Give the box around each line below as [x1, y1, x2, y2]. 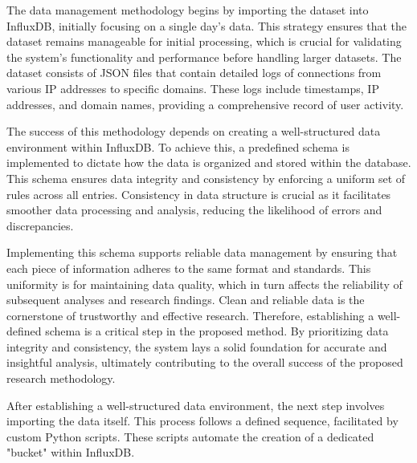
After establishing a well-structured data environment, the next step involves [6, 396, 385, 413]
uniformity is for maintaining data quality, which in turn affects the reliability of [6, 275, 403, 292]
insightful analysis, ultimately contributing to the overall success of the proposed [6, 354, 403, 371]
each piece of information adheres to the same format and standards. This [6, 259, 371, 276]
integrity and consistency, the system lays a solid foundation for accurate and [6, 338, 387, 355]
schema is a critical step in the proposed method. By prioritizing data [45, 323, 389, 339]
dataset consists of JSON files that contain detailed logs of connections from [6, 64, 382, 81]
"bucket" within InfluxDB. [6, 444, 135, 461]
